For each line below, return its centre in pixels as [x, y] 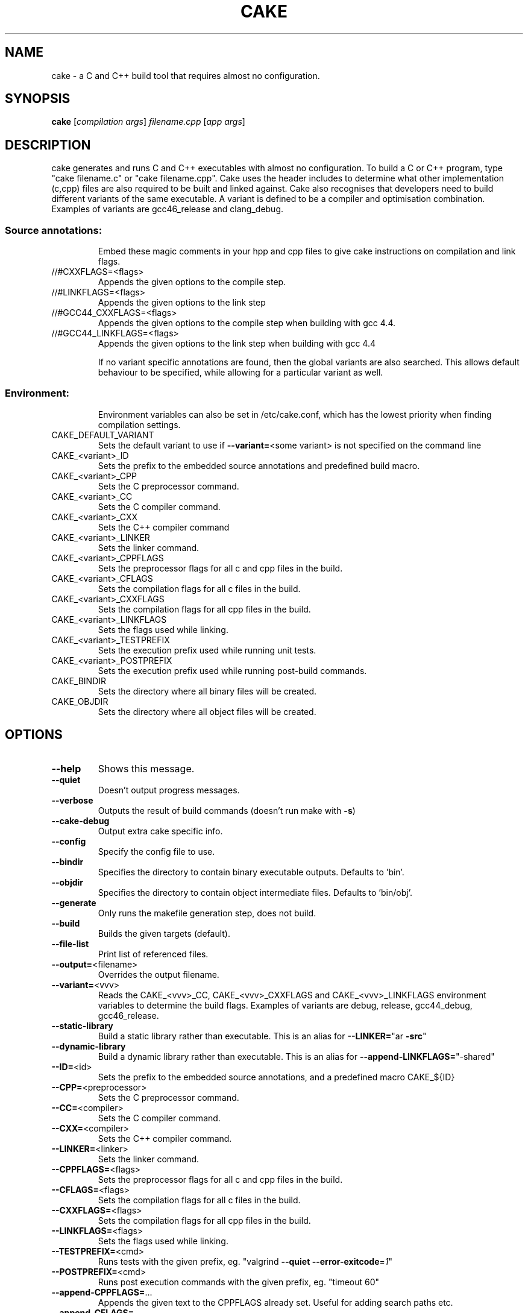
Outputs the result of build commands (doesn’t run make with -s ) [227, 810]
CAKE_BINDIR [79, 681]
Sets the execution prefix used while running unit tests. [207, 650]
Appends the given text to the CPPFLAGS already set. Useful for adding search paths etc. [275, 1302]
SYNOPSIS [38, 99]
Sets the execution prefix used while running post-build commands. [232, 670]
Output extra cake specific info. [160, 831]
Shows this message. [146, 768]
